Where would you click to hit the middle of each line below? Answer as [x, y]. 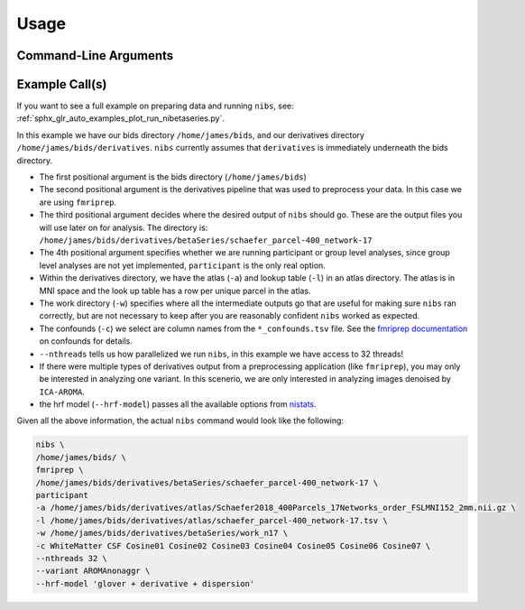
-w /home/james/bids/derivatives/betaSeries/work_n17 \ [162, 533]
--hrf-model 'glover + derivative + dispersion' [145, 583]
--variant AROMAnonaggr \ [93, 571]
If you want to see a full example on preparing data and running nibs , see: [156, 106]
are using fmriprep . [78, 202]
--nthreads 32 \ [72, 558]
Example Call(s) [62, 84]
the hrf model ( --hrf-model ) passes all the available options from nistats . [178, 404]
